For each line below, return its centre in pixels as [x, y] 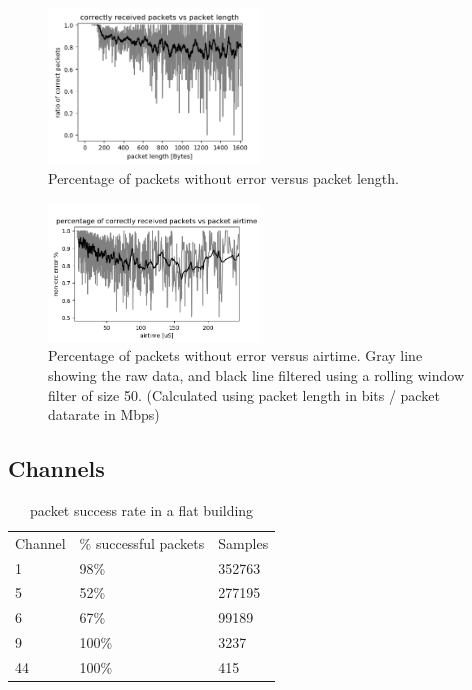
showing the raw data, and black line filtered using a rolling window [256, 374]
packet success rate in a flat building [142, 509]
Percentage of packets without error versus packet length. [223, 178]
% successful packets [142, 542]
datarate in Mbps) [104, 414]
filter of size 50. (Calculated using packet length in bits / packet [244, 394]
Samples [243, 542]
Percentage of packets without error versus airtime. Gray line [235, 355]
